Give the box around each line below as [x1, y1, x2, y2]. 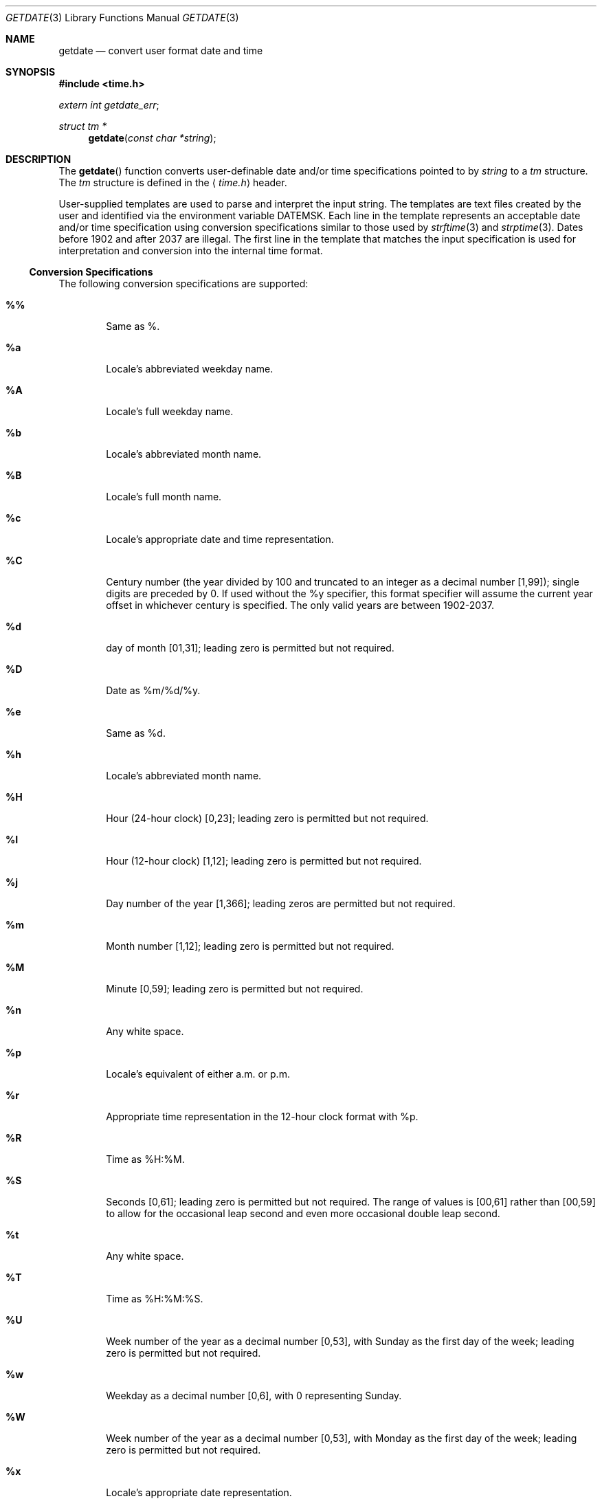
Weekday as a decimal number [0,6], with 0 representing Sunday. [106, 1390, 402, 1401]
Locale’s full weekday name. [106, 405, 234, 417]
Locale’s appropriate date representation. [106, 1487, 292, 1498]
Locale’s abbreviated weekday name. [106, 363, 274, 375]
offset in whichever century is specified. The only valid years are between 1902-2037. [106, 599, 494, 611]
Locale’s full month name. [106, 491, 222, 502]
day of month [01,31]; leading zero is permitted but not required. [106, 642, 394, 654]
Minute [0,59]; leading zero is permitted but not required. [106, 983, 364, 994]
